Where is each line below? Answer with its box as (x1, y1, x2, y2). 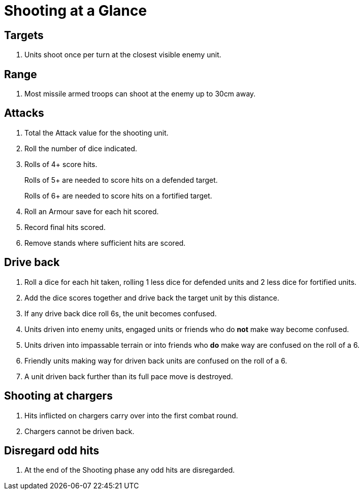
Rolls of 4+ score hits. (24, 159, 97, 169)
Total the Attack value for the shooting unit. (24, 128, 169, 137)
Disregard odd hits (4, 444, 100, 457)
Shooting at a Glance (4, 2, 147, 19)
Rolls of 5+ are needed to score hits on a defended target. (24, 175, 218, 184)
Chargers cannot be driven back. (24, 426, 135, 436)
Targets (4, 28, 44, 42)
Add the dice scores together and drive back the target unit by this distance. (24, 293, 280, 302)
